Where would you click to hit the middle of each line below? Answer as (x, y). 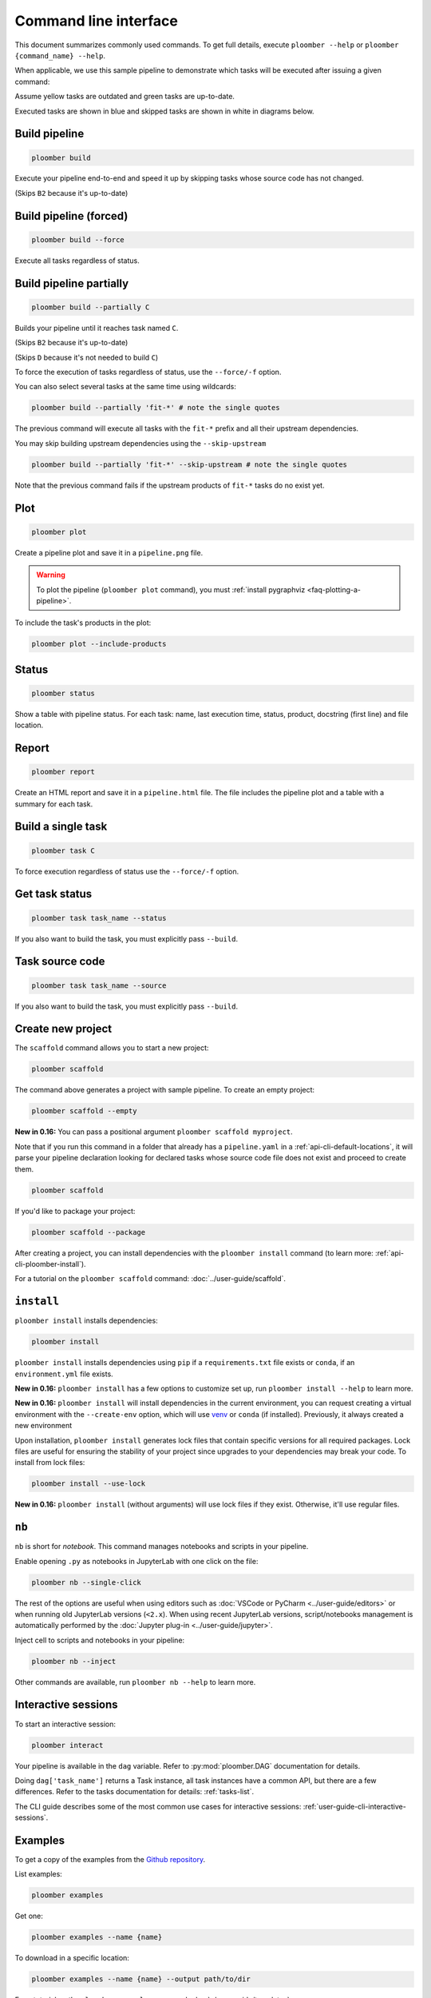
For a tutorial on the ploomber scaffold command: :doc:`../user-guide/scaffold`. (150, 1279)
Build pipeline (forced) (71, 216)
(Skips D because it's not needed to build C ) (87, 357)
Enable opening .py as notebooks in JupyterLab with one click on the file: (136, 1561)
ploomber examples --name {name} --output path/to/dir (141, 1979)
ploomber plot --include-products (99, 644)
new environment (43, 1426)
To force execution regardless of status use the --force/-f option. (127, 871)
